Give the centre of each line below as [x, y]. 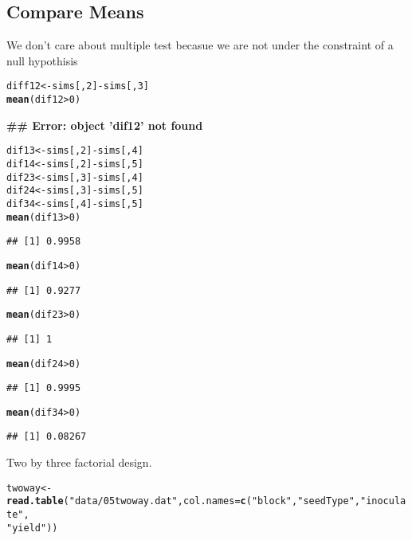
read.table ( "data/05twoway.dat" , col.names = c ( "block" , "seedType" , [183, 501]
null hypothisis [42, 60]
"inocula [383, 501]
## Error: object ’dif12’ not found [105, 125]
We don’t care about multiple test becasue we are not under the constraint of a [200, 45]
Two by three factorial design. [79, 462]
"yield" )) [32, 528]
